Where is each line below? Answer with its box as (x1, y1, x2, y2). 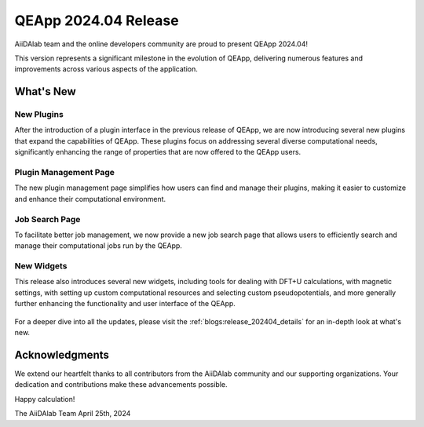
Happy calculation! (14, 394, 75, 403)
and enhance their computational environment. (14, 194, 166, 203)
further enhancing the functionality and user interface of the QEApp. (14, 299, 236, 308)
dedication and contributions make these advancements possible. (14, 380, 228, 389)
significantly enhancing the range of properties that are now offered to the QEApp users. (14, 148, 302, 157)
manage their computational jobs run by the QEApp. (14, 241, 182, 250)
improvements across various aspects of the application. (14, 64, 198, 74)
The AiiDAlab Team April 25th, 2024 (14, 409, 131, 418)
